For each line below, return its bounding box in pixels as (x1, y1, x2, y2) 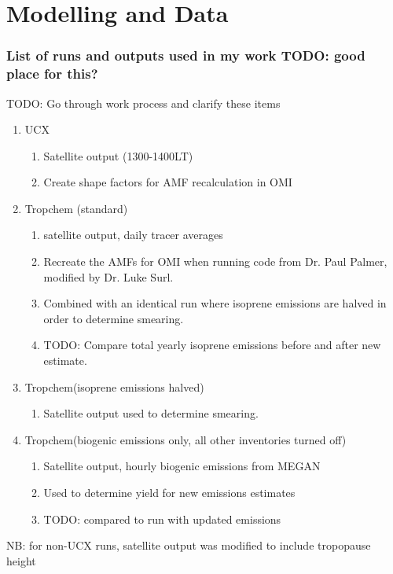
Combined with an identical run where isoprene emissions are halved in (43, 295, 387, 311)
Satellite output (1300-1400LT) (43, 147, 193, 164)
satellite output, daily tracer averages (43, 226, 223, 243)
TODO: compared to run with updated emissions (43, 510, 281, 527)
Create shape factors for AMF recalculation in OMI (43, 174, 292, 190)
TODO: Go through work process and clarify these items (6, 94, 281, 111)
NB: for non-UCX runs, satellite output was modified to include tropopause (6, 537, 371, 554)
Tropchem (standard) (24, 200, 128, 216)
